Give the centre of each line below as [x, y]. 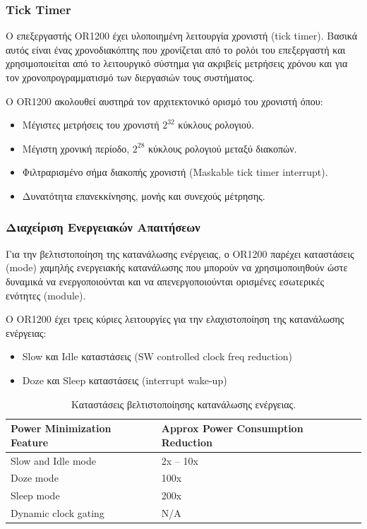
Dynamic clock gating [58, 513]
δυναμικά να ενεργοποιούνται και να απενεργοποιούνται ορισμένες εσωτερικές [165, 281]
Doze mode [35, 478]
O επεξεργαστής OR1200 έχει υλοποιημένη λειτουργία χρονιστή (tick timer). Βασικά [182, 36]
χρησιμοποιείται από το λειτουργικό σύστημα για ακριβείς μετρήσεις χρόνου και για [177, 63]
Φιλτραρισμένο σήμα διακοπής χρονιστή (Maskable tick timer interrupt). [175, 172]
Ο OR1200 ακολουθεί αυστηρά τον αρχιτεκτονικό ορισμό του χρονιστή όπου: [164, 101]
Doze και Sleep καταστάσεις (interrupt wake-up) [125, 380]
